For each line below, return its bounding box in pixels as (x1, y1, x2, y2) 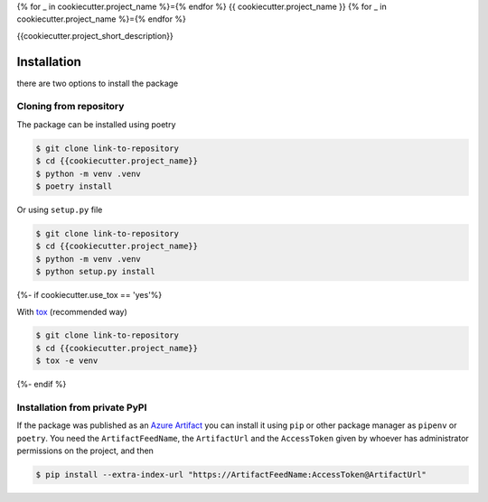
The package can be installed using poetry (16, 118, 176, 130)
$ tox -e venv (35, 356, 99, 366)
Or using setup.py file (16, 204, 103, 215)
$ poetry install (35, 181, 113, 191)
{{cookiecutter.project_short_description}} (16, 30, 174, 41)
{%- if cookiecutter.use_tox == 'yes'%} (16, 290, 163, 301)
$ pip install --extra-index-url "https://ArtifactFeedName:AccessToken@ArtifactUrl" (35, 469, 427, 480)
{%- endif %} (16, 379, 67, 390)
